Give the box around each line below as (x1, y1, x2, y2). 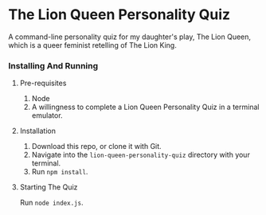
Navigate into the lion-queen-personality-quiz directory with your (31, 150, 251, 160)
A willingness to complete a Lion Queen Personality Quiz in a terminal (31, 102, 260, 112)
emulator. (31, 111, 63, 120)
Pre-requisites (19, 78, 67, 88)
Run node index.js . (19, 197, 84, 208)
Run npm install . (31, 167, 88, 177)
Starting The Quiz (19, 182, 78, 192)
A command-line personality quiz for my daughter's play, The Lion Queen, (8, 32, 252, 41)
